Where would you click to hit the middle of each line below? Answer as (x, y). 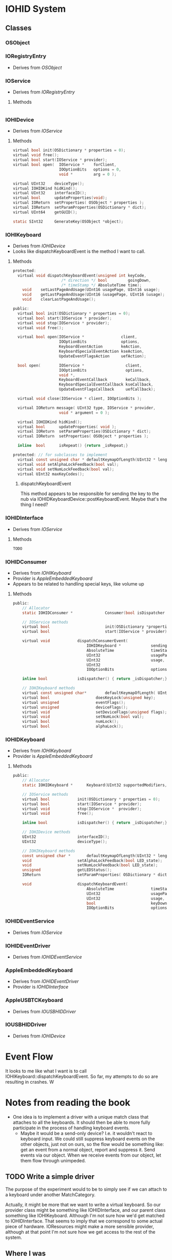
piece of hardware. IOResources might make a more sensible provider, (80, 1226)
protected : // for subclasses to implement (60, 455)
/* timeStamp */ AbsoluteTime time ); (102, 285)
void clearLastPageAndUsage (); (59, 299)
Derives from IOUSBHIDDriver (44, 1011)
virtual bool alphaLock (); (73, 726)
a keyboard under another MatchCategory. (51, 1194)
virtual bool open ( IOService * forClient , (65, 165)
